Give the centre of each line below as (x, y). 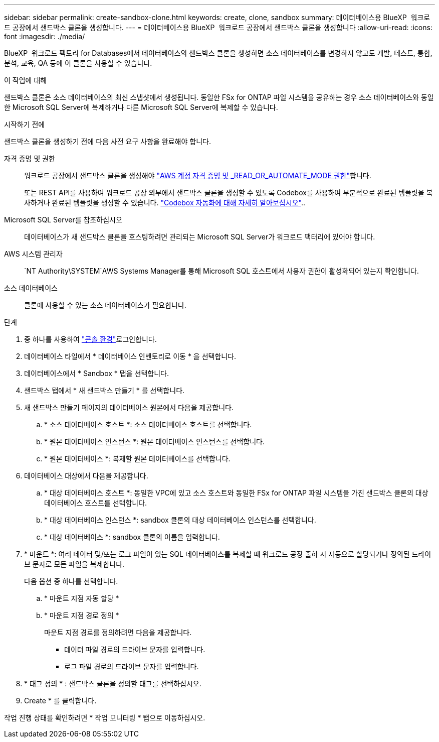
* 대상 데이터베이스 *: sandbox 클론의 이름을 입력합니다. (132, 537)
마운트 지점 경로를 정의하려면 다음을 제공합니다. (118, 632)
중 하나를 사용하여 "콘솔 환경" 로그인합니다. (90, 339)
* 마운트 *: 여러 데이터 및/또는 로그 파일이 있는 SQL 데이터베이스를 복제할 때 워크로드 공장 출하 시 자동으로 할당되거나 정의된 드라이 (228, 554)
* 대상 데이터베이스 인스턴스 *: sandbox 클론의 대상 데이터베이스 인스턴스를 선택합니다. (180, 520)
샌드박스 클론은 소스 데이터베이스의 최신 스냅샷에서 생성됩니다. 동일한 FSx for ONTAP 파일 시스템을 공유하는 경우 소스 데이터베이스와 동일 (219, 97)
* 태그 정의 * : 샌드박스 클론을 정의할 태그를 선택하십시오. (113, 684)
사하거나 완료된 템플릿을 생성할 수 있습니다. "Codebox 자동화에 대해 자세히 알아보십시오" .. (165, 203)
